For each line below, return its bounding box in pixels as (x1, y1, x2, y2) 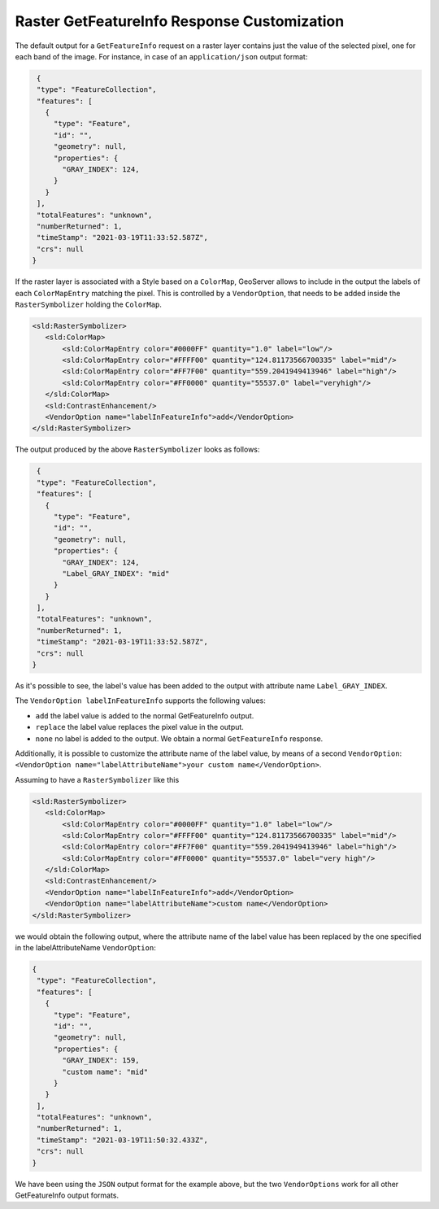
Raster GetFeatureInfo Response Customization (15, 12, 345, 30)
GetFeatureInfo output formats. (15, 1190, 120, 1200)
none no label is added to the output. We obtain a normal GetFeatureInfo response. (35, 733, 324, 744)
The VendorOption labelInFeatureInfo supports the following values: (15, 696, 266, 705)
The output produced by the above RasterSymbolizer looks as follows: (15, 444, 260, 455)
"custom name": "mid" (62, 1067, 149, 1076)
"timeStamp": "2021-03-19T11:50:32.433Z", (37, 1135, 209, 1145)
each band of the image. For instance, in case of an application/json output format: (15, 51, 308, 61)
